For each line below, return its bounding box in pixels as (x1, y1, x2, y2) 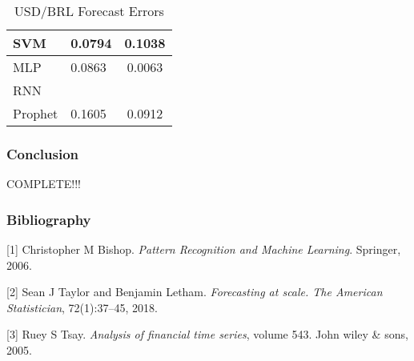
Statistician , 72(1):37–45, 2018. (6, 299, 158, 315)
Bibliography (6, 209, 91, 229)
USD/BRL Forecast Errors (14, 2, 164, 20)
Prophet (13, 104, 58, 122)
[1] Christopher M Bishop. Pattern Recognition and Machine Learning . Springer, (6, 241, 401, 258)
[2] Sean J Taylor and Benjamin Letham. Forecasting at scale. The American (6, 283, 383, 300)
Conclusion (6, 143, 78, 163)
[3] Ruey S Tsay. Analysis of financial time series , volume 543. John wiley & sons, (6, 326, 408, 343)
